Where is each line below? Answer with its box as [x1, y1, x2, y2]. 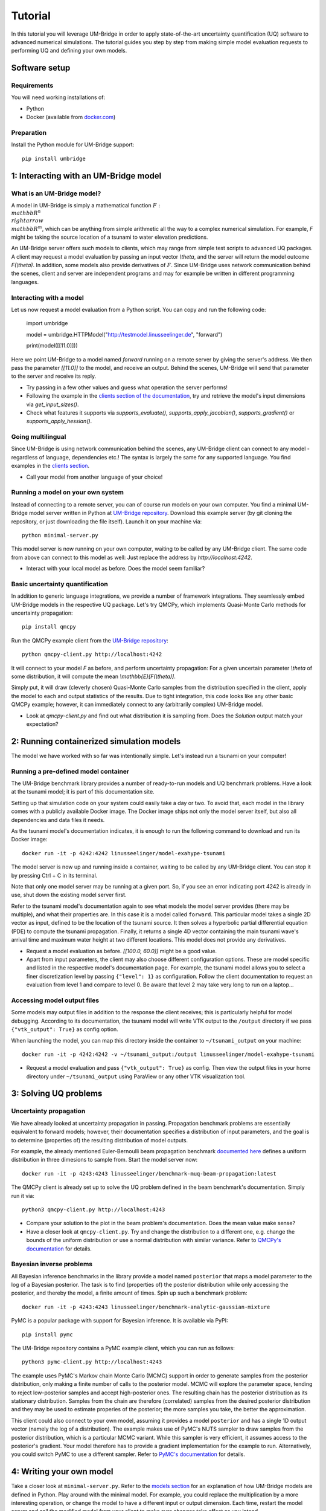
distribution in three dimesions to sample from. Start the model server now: [11, 1156, 198, 1163]
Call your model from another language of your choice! [26, 473, 163, 480]
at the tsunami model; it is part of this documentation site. [11, 788, 155, 795]
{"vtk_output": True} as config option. [11, 1026, 119, 1033]
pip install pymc [22, 1331, 73, 1338]
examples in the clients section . [11, 462, 90, 470]
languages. [11, 278, 39, 285]
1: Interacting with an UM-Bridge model [11, 170, 162, 181]
